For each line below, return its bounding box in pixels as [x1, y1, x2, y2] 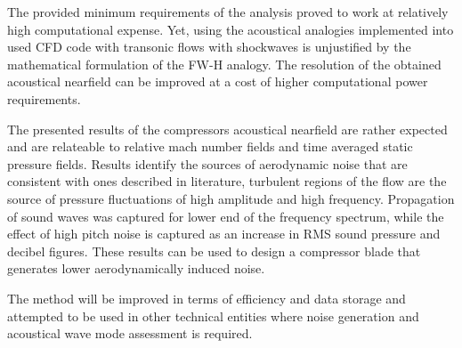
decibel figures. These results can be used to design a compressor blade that [7, 241, 421, 260]
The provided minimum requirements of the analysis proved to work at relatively [7, 3, 449, 20]
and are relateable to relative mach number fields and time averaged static [7, 137, 413, 156]
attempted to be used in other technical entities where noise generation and [7, 306, 419, 325]
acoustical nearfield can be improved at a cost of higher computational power [7, 72, 428, 91]
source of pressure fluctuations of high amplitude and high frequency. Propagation [7, 189, 455, 207]
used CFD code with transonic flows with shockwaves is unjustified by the [7, 37, 411, 56]
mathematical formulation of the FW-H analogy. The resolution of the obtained [7, 54, 442, 73]
